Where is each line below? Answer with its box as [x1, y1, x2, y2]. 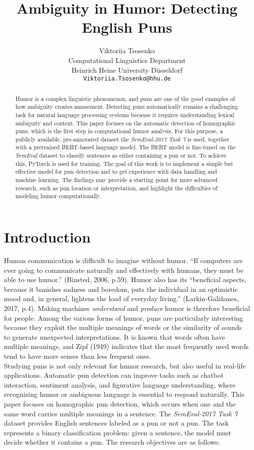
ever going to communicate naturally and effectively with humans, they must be [4, 265, 244, 275]
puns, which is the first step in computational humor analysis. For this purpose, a [15, 127, 223, 135]
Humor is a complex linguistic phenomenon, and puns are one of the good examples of [15, 94, 235, 102]
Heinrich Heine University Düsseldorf [71, 64, 183, 75]
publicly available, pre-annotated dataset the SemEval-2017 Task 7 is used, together [15, 135, 230, 143]
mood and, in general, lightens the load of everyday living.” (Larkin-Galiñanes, [4, 293, 239, 304]
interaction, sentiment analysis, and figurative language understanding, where [4, 379, 236, 389]
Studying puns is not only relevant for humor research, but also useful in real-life [4, 360, 246, 370]
